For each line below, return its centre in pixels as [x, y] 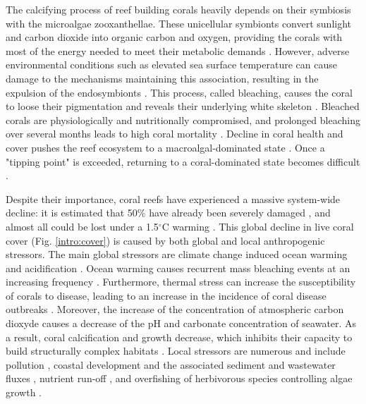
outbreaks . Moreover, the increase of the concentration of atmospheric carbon [175, 309]
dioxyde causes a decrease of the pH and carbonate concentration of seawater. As [181, 323]
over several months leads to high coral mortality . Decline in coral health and [175, 134]
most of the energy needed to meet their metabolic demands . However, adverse [178, 50]
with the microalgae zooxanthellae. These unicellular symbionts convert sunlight [179, 23]
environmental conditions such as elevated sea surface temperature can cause [171, 65]
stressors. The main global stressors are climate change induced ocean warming [177, 254]
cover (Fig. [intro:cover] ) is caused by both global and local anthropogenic [165, 240]
